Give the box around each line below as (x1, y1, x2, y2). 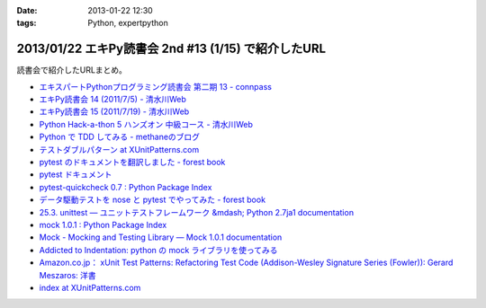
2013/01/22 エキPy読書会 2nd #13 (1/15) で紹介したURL (16, 41, 327, 57)
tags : (16, 18, 37, 29)
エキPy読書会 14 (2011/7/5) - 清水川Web (39, 94, 186, 105)
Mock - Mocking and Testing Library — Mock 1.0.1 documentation (39, 232, 283, 242)
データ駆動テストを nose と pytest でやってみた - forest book (39, 194, 265, 206)
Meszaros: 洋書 (39, 269, 96, 280)
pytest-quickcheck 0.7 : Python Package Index (39, 181, 212, 192)
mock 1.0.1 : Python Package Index (39, 219, 167, 230)
